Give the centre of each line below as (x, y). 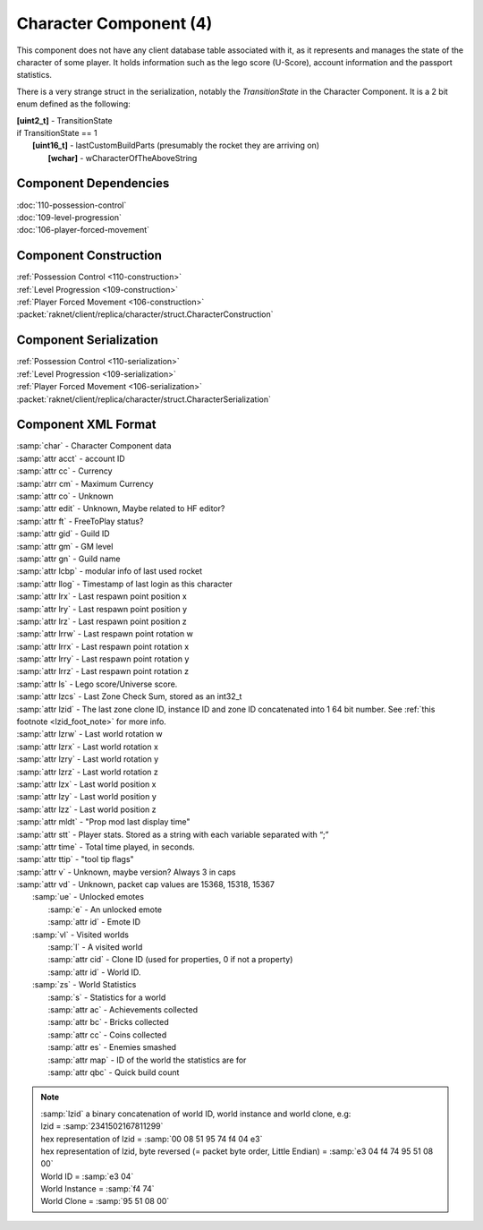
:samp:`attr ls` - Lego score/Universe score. (97, 684)
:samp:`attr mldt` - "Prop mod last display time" (103, 822)
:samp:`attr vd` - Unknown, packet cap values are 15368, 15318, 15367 (145, 884)
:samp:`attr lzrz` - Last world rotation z (87, 772)
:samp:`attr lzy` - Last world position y (86, 797)
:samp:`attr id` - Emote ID (94, 922)
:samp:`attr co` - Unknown (65, 496)
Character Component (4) (114, 23)
